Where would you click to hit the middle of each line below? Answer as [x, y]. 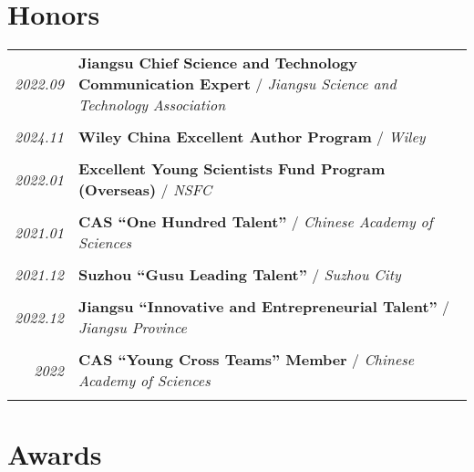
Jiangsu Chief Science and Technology [218, 63]
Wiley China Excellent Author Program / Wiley [252, 137]
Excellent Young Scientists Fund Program [232, 169]
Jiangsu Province [132, 328]
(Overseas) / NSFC [145, 190]
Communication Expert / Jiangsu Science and [237, 84]
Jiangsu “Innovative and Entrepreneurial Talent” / [264, 307]
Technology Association [152, 105]
